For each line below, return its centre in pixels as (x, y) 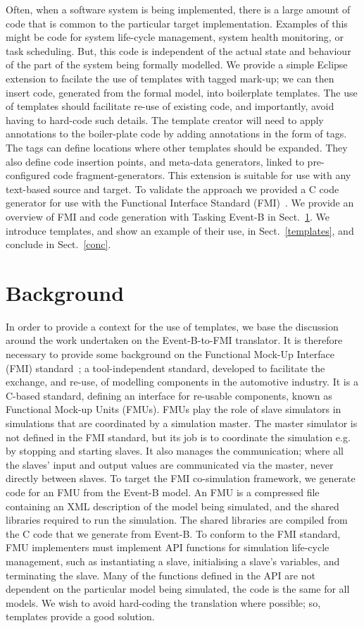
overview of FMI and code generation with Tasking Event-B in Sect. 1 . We (168, 216)
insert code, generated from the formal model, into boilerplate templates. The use (182, 92)
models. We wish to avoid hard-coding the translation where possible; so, (163, 602)
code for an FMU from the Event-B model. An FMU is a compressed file (163, 492)
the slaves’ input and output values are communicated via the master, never (170, 464)
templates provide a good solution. (80, 616)
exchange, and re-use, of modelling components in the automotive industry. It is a (182, 382)
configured (28, 175)
